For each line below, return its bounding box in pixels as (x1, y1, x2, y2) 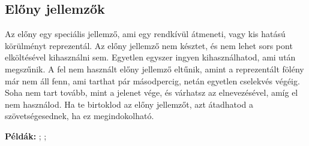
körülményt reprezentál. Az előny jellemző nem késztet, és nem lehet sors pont (5, 39, 293, 51)
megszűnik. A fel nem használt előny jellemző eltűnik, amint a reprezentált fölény (5, 62, 304, 75)
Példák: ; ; (5, 129, 47, 142)
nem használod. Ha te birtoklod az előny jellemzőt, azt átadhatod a (5, 98, 253, 110)
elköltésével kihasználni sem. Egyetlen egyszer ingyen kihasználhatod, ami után (5, 51, 296, 63)
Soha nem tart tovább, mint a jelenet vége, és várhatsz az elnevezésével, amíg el (5, 86, 298, 99)
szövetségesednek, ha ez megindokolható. (5, 109, 154, 122)
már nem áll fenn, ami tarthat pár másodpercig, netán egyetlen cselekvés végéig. (5, 74, 300, 87)
